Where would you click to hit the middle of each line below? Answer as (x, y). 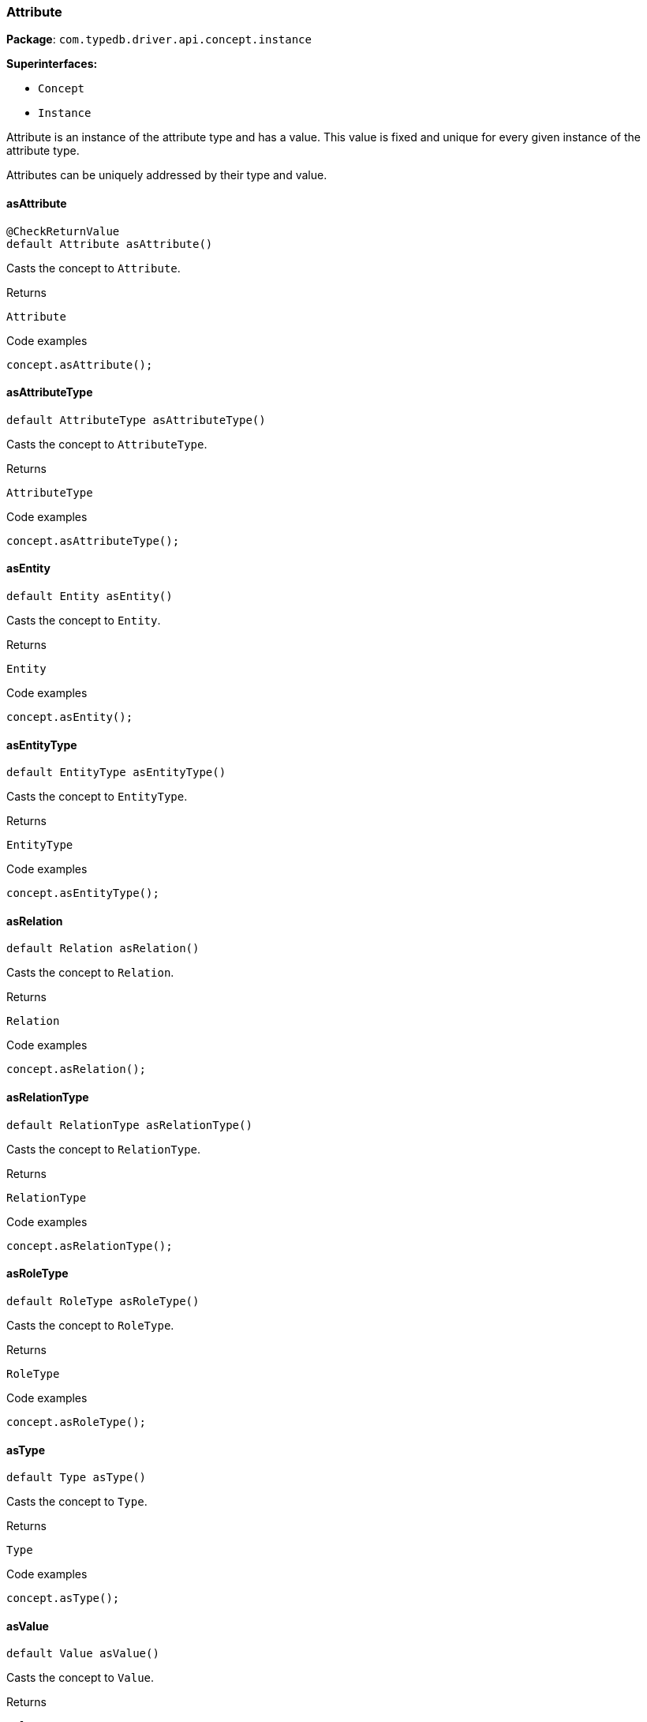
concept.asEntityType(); (83, 893)
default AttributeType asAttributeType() (136, 420)
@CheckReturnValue (63, 231)
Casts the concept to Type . (77, 1502)
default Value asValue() (83, 1654)
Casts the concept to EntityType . (97, 797)
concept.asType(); (63, 1598)
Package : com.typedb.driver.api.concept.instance (159, 39)
